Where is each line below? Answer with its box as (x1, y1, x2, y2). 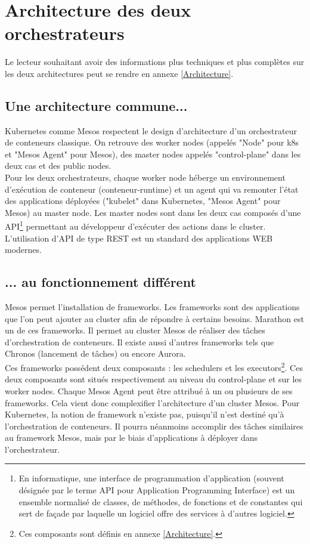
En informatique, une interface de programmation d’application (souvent (18, 472, 284, 484)
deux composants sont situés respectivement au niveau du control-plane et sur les (5, 373, 302, 385)
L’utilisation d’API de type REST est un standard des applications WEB (5, 231, 273, 244)
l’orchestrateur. (5, 443, 60, 455)
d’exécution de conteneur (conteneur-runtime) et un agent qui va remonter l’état (5, 183, 299, 195)
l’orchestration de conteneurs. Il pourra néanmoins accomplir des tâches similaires (5, 419, 303, 432)
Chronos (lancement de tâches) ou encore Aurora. (5, 347, 186, 360)
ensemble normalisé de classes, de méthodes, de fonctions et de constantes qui (18, 495, 303, 508)
